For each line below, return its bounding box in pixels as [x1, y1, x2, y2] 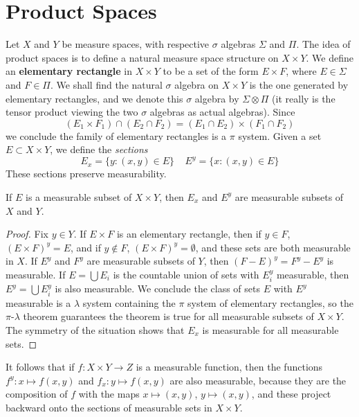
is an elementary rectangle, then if [116, 227, 261, 241]
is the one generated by [249, 77, 349, 91]
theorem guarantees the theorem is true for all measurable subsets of [23, 309, 314, 323]
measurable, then [276, 267, 349, 281]
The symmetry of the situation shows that [6, 322, 185, 337]
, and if [70, 240, 101, 254]
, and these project [251, 387, 331, 401]
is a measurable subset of [26, 189, 132, 204]
